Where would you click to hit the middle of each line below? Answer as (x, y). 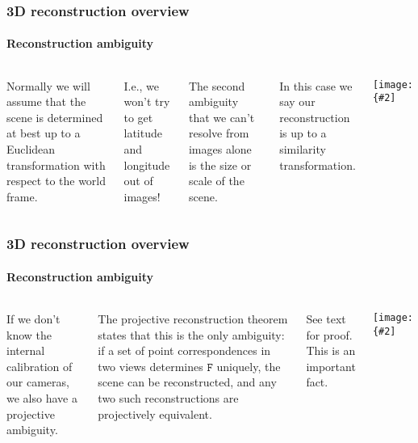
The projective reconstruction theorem (193, 319)
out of (138, 181)
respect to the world (56, 181)
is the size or (220, 165)
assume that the (46, 101)
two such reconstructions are (168, 398)
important (331, 366)
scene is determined (55, 117)
